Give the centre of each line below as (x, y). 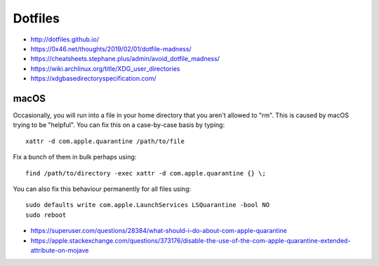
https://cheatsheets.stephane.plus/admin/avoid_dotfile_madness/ (125, 59)
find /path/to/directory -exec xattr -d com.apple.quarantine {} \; (146, 173)
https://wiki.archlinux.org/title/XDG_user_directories (105, 68)
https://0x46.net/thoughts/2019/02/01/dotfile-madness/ (111, 48)
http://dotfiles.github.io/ (65, 39)
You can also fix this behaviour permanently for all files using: (102, 189)
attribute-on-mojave (60, 250)
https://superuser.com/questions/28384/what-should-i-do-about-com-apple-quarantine (159, 231)
